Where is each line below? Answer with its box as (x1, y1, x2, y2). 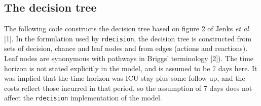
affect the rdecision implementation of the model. (4, 92, 162, 103)
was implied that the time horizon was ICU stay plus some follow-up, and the (4, 73, 245, 83)
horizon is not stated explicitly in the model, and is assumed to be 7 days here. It (4, 63, 257, 73)
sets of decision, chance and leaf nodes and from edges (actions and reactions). (4, 43, 248, 54)
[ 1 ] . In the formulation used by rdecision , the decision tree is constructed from (4, 33, 252, 43)
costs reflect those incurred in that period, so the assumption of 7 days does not (4, 82, 252, 93)
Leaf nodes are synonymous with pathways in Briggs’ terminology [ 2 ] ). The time (4, 53, 254, 64)
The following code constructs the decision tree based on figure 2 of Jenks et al (4, 23, 249, 34)
